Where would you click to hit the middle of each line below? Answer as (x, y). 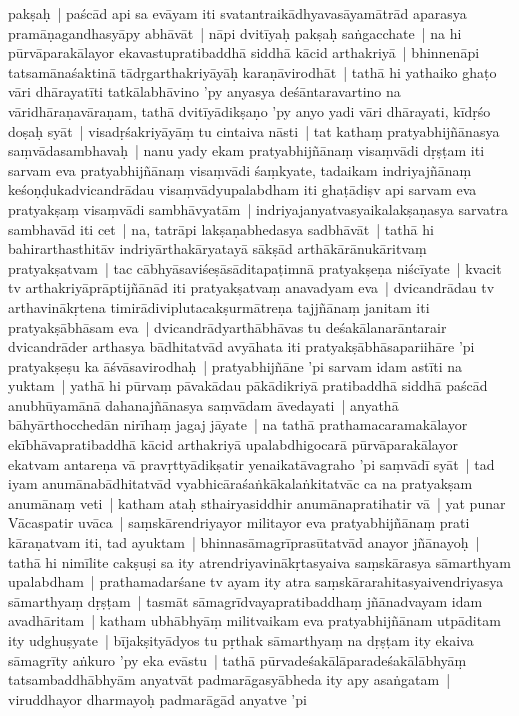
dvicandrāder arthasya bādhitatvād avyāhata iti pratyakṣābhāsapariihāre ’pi (241, 346)
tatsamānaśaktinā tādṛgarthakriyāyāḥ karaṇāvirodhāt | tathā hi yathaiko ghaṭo (252, 71)
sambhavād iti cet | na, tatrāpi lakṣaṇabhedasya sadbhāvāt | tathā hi (221, 228)
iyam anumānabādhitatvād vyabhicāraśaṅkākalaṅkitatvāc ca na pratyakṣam (240, 483)
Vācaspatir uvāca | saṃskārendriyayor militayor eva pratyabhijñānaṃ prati (239, 522)
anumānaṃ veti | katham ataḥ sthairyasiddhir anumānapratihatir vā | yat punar (257, 502)
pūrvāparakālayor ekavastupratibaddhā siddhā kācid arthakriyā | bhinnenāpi (244, 52)
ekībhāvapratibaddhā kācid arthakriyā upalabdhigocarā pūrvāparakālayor (233, 444)
